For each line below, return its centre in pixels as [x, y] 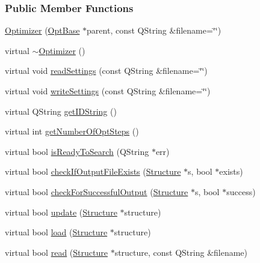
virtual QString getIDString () [61, 111]
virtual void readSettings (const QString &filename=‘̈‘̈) [106, 71]
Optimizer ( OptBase [42, 30]
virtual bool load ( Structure [56, 232]
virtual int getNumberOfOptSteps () [72, 131]
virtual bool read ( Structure [56, 252]
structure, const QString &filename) [181, 252]
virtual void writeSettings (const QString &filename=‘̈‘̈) [108, 91]
